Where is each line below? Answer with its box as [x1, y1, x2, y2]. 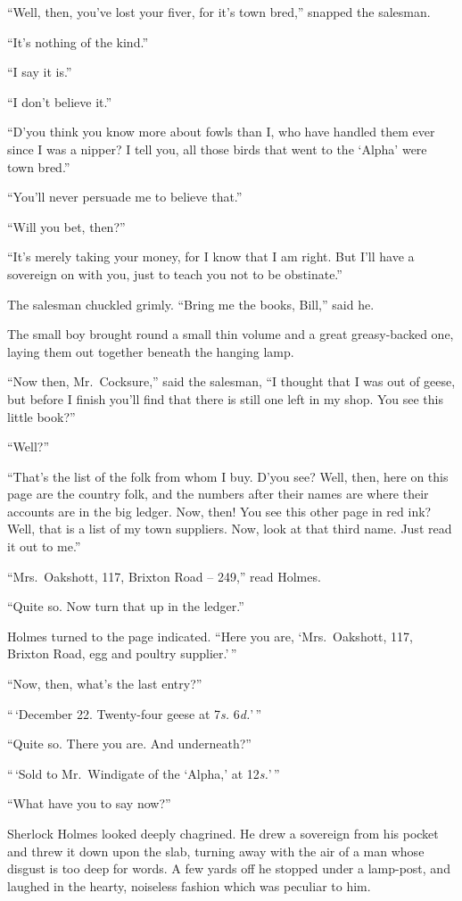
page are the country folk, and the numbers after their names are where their [7, 484, 429, 503]
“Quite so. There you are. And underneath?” [7, 734, 252, 753]
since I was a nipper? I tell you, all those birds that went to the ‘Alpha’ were [7, 139, 427, 158]
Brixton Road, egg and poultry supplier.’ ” [7, 644, 237, 663]
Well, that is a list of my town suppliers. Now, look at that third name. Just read [7, 519, 452, 538]
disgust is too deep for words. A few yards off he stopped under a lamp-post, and [7, 859, 450, 878]
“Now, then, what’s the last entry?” [7, 674, 202, 693]
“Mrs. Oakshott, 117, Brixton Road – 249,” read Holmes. [7, 566, 321, 585]
